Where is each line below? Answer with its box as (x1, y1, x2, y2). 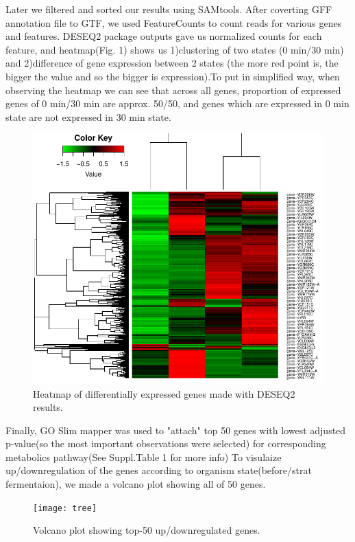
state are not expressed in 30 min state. (5, 109, 171, 124)
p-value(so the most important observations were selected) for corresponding (5, 436, 326, 451)
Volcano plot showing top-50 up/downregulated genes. (33, 523, 260, 537)
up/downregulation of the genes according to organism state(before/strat (5, 463, 312, 477)
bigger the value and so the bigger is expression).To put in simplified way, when (5, 69, 340, 83)
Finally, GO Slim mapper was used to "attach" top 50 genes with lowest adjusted (5, 422, 346, 437)
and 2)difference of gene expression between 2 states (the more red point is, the (5, 56, 339, 70)
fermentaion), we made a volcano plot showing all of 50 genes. (5, 477, 266, 491)
